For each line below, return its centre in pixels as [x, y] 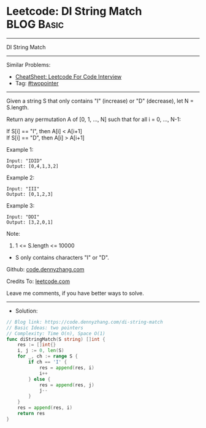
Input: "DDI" [23, 217]
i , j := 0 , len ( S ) [41, 351]
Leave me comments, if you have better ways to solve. [75, 293]
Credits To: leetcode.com [38, 281]
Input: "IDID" [25, 161]
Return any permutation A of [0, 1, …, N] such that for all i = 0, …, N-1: [93, 119]
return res [31, 413]
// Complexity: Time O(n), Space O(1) [56, 333]
